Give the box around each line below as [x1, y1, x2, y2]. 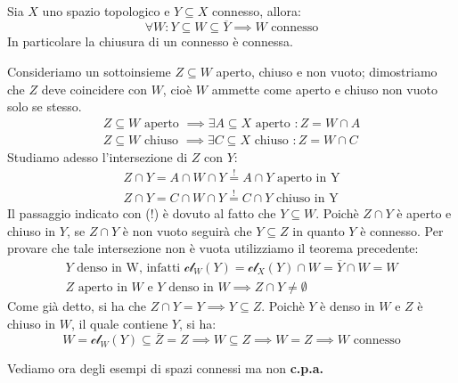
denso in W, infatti [77, 261, 181, 274]
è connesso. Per [360, 221, 444, 240]
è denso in [320, 297, 375, 314]
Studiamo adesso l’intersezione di [7, 147, 188, 166]
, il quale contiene [71, 314, 168, 332]
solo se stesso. [7, 97, 82, 116]
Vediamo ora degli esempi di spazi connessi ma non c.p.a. [7, 359, 323, 378]
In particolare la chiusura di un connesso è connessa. [7, 32, 293, 51]
